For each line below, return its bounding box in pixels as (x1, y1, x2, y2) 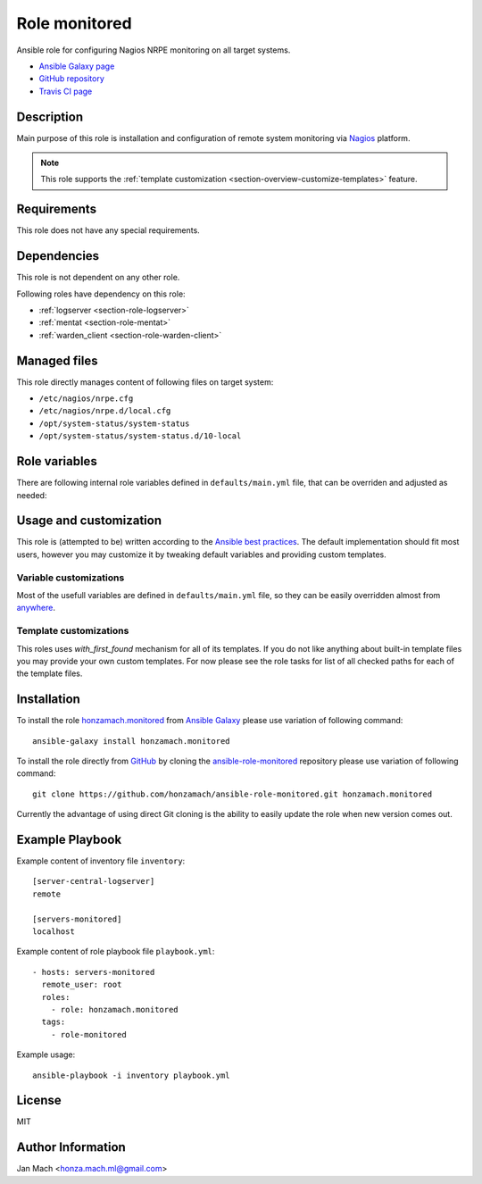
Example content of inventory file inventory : (16, 855, 186, 866)
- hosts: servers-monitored (32, 967, 155, 977)
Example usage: (16, 1049, 76, 1060)
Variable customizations (16, 571, 125, 584)
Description (16, 109, 84, 124)
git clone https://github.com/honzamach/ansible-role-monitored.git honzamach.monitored (32, 788, 433, 799)
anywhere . (16, 603, 55, 613)
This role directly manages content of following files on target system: (16, 376, 274, 388)
